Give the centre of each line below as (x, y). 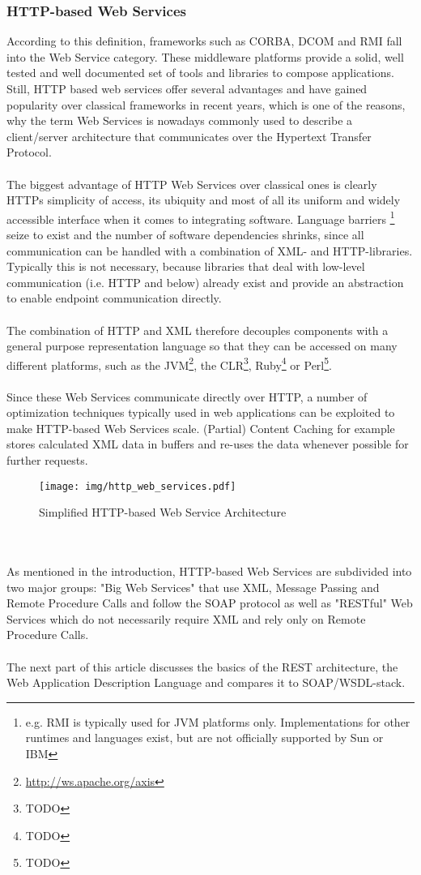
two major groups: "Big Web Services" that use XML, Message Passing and (193, 587)
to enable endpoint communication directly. (114, 298)
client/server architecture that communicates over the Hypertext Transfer (189, 136)
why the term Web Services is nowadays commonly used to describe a (180, 120)
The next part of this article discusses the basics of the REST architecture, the (202, 666)
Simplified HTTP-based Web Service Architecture (163, 512)
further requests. (47, 459)
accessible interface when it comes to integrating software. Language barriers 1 (201, 217)
